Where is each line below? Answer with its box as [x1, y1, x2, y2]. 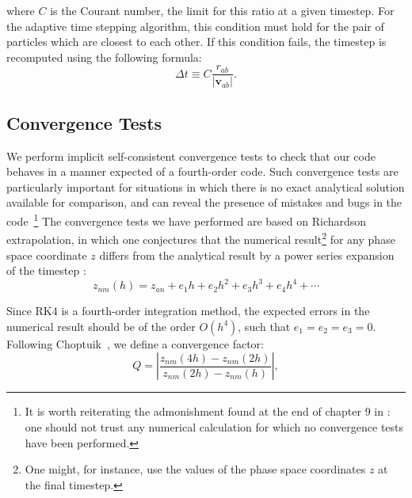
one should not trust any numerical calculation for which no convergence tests [25, 418, 404, 435]
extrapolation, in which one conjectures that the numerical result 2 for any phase [6, 229, 395, 247]
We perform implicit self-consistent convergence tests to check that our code [6, 147, 376, 164]
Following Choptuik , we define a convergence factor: [6, 335, 265, 352]
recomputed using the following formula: [6, 48, 202, 65]
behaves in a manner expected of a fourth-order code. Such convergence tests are [6, 163, 399, 180]
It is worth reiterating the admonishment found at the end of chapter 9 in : [25, 403, 391, 420]
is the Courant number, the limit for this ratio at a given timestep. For [50, 2, 395, 18]
